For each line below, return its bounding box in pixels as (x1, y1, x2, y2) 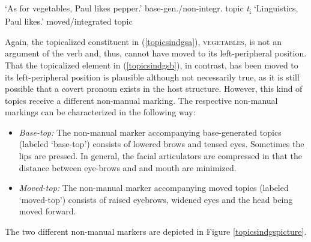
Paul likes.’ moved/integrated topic (5, 15, 133, 28)
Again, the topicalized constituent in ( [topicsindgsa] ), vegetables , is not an (5, 35, 282, 47)
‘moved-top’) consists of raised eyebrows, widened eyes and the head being (19, 193, 293, 205)
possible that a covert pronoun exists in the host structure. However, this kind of (5, 82, 303, 95)
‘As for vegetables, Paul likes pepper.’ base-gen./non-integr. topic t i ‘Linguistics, (5, 2, 298, 16)
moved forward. (19, 205, 76, 217)
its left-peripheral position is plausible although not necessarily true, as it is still (5, 70, 300, 83)
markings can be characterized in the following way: (5, 106, 196, 118)
